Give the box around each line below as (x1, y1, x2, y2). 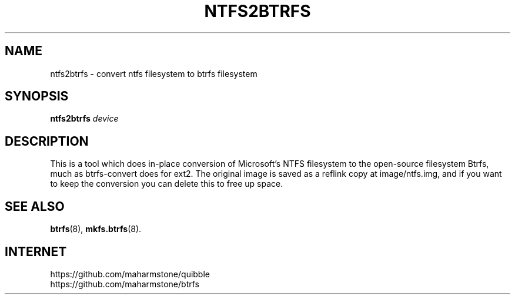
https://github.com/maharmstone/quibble (50, 268, 210, 279)
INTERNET (5, 244, 67, 259)
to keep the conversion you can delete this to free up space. (50, 179, 283, 189)
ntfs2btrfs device (50, 113, 119, 124)
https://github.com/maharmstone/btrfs (50, 278, 199, 289)
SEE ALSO (5, 199, 65, 214)
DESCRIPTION (5, 133, 89, 149)
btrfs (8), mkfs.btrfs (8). (50, 224, 142, 234)
